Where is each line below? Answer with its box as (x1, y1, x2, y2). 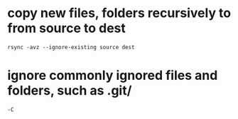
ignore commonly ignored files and (7, 68, 218, 83)
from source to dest (7, 20, 126, 36)
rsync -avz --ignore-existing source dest (7, 43, 135, 51)
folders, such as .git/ (7, 83, 132, 99)
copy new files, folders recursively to (7, 5, 232, 21)
